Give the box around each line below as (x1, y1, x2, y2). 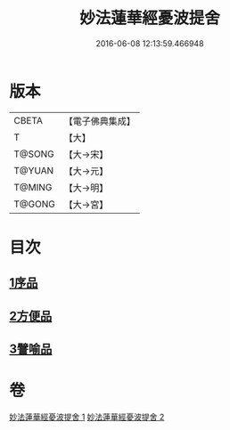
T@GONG (13, 198, 55, 210)
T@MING (13, 181, 53, 193)
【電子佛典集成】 (63, 115, 136, 127)
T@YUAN (13, 164, 54, 176)
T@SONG (13, 148, 55, 160)
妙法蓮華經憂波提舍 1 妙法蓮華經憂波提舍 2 (9, 411, 165, 422)
